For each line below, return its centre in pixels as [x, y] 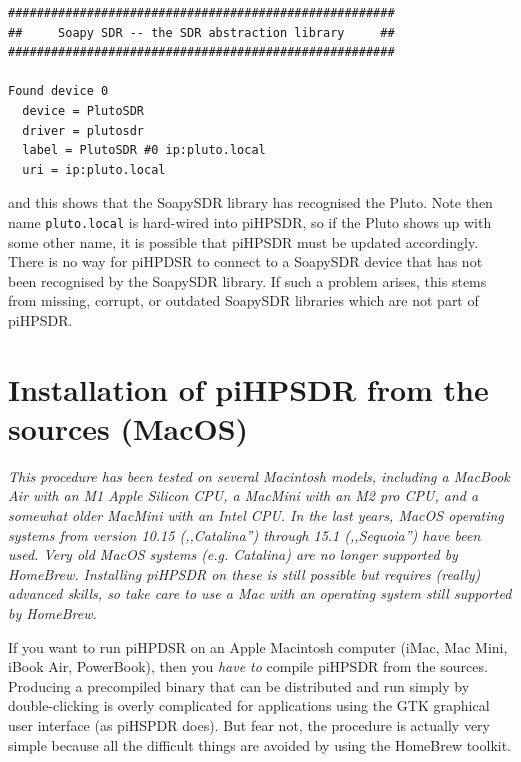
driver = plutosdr [83, 130]
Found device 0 [58, 91]
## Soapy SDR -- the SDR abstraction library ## [201, 32]
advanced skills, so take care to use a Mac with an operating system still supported [260, 593]
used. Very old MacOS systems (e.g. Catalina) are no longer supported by [233, 554]
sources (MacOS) [128, 427]
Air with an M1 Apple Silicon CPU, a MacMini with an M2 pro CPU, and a [243, 495]
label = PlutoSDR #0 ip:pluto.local [144, 150]
